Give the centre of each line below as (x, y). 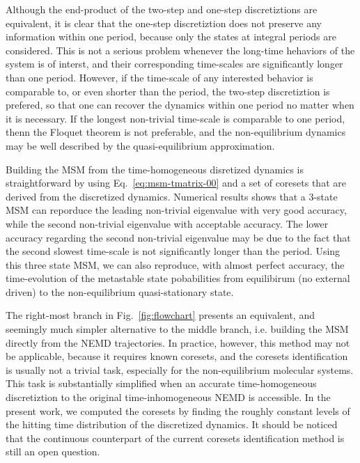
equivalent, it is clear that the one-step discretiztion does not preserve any (164, 23)
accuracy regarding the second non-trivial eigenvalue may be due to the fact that (178, 237)
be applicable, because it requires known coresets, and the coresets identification (177, 356)
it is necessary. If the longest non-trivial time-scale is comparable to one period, (175, 118)
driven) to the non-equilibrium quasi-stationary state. (120, 291)
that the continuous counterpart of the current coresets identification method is (175, 438)
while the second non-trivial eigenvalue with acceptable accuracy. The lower (167, 223)
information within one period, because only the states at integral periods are (171, 37)
